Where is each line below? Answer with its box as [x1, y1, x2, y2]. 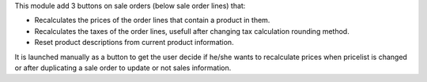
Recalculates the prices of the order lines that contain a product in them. [34, 16, 270, 25]
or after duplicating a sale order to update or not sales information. [14, 63, 232, 73]
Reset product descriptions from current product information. [34, 38, 234, 47]
